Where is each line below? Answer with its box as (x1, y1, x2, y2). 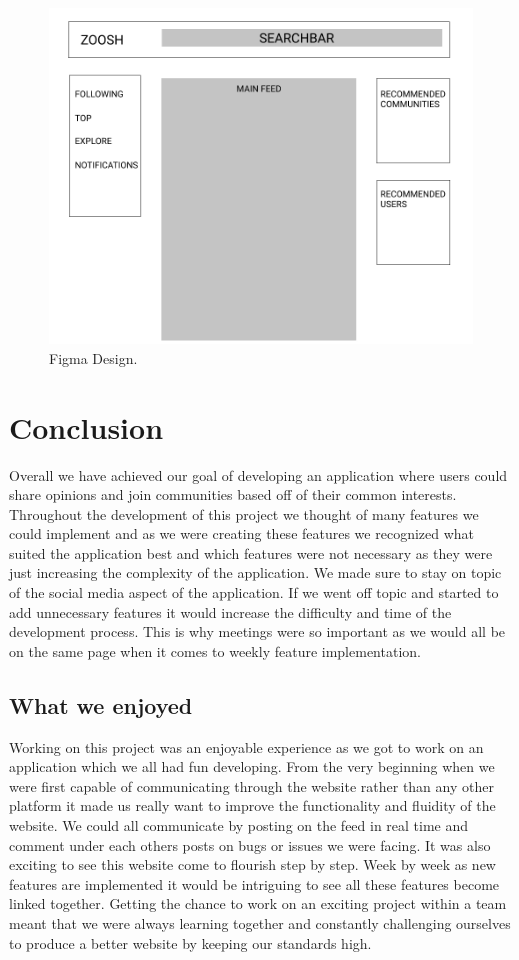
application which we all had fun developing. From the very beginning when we (9, 756, 495, 777)
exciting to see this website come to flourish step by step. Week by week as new (9, 854, 496, 875)
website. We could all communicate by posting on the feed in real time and (9, 815, 469, 836)
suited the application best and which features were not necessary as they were (9, 542, 493, 563)
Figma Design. (49, 347, 138, 368)
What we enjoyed (9, 689, 193, 720)
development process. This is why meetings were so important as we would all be (9, 621, 506, 642)
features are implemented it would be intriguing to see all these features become (9, 873, 500, 894)
